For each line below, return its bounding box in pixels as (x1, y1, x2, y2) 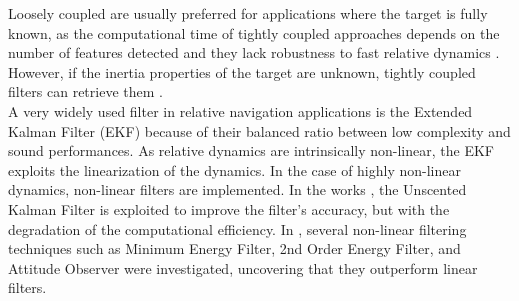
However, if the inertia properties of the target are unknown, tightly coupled (8, 61, 476, 82)
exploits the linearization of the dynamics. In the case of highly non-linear (8, 159, 461, 180)
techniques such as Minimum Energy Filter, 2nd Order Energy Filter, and (8, 238, 461, 259)
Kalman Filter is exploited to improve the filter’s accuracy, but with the (8, 198, 450, 219)
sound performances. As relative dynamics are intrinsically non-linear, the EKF (8, 140, 494, 161)
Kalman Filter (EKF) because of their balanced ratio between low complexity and (8, 120, 511, 141)
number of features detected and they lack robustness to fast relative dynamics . (8, 42, 500, 63)
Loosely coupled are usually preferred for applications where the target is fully (8, 3, 488, 23)
